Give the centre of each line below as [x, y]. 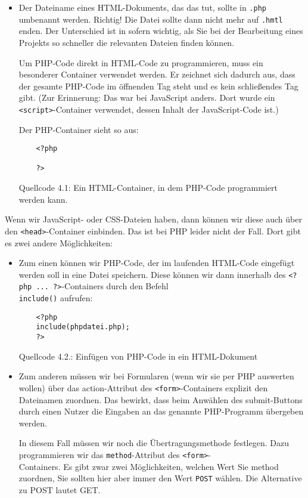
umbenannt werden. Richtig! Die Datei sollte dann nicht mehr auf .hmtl [151, 19]
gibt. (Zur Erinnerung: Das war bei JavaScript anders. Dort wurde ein [147, 98]
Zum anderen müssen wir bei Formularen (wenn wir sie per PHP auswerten [156, 376]
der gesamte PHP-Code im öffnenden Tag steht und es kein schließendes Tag [158, 86]
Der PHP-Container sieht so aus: [79, 129]
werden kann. [43, 199]
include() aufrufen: [56, 298]
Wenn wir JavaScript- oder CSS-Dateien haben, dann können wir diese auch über [153, 219]
